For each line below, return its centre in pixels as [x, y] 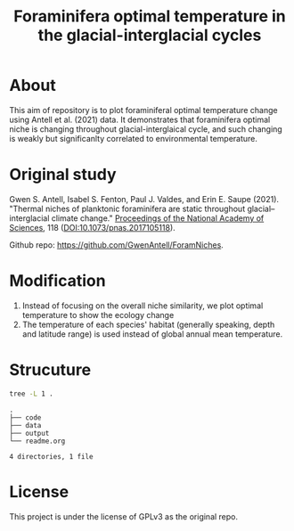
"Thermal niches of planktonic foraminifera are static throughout [127, 208]
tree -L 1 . [31, 394]
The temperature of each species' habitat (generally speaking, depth [148, 324]
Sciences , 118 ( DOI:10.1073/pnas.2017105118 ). [92, 227]
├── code [25, 417]
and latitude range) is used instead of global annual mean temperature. [152, 334]
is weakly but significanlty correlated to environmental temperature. [134, 138]
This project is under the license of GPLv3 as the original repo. [124, 516]
